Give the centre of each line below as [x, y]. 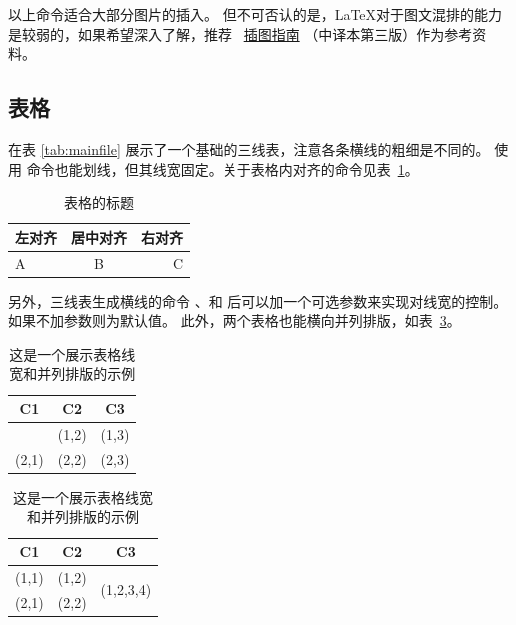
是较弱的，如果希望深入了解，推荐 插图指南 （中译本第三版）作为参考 [240, 33]
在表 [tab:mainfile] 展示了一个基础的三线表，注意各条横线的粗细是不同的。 [249, 148]
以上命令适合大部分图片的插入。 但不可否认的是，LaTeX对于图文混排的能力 [255, 14]
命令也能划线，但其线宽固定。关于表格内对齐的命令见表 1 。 [222, 168]
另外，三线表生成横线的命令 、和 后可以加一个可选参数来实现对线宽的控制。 [258, 300]
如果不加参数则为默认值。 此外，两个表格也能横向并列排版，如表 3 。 [234, 320]
